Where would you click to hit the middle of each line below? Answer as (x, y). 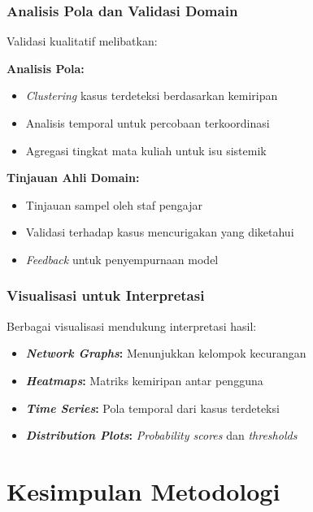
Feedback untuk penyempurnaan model (122, 259)
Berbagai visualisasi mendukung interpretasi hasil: (132, 325)
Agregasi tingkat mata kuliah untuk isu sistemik (146, 150)
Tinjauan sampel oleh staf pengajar (114, 204)
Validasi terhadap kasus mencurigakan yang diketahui (160, 232)
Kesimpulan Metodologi (143, 490)
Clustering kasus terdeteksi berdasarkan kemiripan (152, 95)
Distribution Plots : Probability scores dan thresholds (161, 435)
